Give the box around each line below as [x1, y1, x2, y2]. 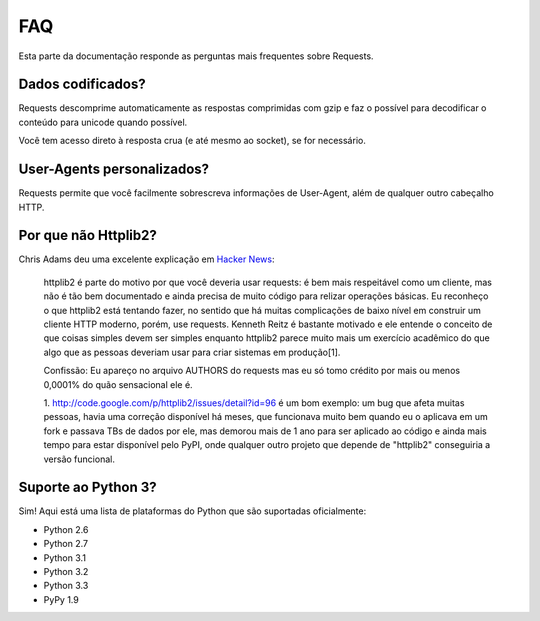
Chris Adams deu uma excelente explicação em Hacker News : [18, 253, 275, 265]
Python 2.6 [43, 523, 89, 535]
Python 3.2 [43, 565, 89, 577]
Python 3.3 [43, 580, 89, 592]
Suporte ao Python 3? [18, 479, 157, 496]
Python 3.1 [43, 551, 87, 564]
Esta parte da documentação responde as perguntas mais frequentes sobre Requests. [18, 50, 374, 62]
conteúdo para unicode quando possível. [18, 116, 188, 128]
